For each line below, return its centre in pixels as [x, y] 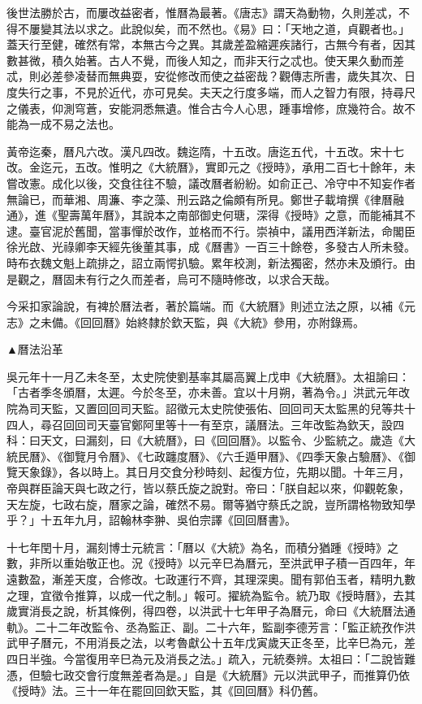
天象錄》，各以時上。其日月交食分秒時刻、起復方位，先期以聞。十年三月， [213, 472]
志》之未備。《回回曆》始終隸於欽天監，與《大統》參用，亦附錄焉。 [185, 322]
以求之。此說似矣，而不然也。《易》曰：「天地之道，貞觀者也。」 [242, 28]
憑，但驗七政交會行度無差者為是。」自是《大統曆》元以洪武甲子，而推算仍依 [208, 674]
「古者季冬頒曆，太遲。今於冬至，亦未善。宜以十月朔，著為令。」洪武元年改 [208, 392]
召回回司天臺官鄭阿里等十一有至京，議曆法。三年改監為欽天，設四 [228, 424]
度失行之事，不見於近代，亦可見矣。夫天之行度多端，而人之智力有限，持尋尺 [211, 91]
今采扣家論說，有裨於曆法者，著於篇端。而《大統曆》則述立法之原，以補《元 [211, 306]
